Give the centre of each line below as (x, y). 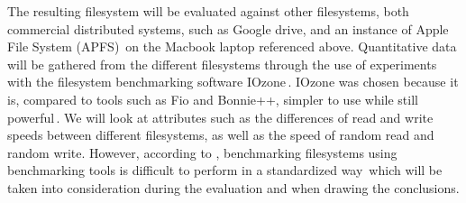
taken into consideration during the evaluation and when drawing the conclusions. (233, 187)
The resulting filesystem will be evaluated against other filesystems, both (208, 11)
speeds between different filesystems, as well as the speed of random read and (221, 135)
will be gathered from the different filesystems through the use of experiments (222, 64)
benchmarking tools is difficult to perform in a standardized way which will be (225, 170)
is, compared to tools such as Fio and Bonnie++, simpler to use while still (213, 99)
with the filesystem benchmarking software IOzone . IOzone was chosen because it (233, 82)
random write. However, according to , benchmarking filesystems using (202, 152)
